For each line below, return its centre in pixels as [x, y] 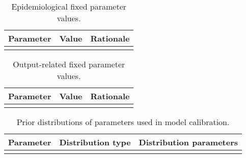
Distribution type [95, 142]
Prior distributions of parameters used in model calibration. [123, 122]
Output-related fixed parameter [69, 64]
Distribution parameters [188, 142]
